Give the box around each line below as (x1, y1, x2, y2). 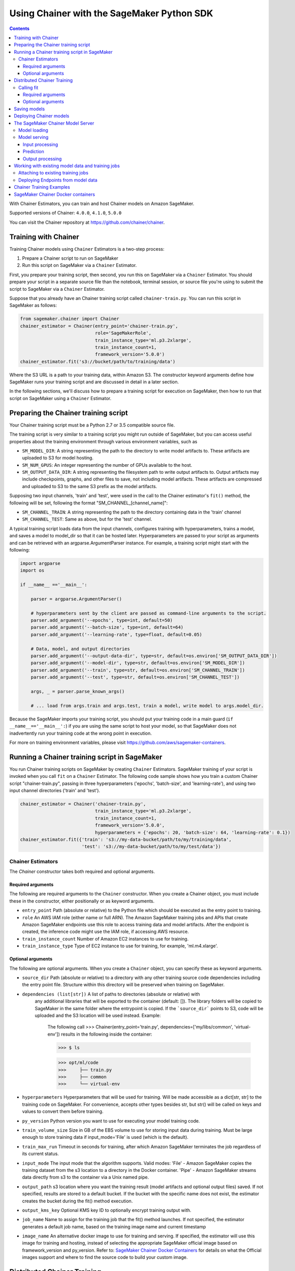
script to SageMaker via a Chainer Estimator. (9, 286, 105, 292)
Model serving (18, 134, 49, 140)
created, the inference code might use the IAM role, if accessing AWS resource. (22, 928, 189, 935)
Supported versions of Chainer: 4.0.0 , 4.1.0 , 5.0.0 (9, 210, 122, 216)
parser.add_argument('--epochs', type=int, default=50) (30, 618, 173, 623)
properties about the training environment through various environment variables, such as (9, 438, 198, 444)
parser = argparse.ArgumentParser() (30, 596, 122, 602)
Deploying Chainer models (14, 113, 70, 119)
